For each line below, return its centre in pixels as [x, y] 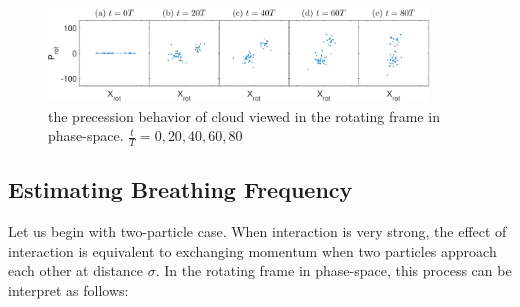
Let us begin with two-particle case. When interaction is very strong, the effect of [257, 231]
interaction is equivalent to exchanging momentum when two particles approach [252, 250]
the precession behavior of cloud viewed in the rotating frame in [244, 115]
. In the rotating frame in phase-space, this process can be [333, 270]
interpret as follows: [68, 289]
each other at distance [76, 270]
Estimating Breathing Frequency [180, 189]
